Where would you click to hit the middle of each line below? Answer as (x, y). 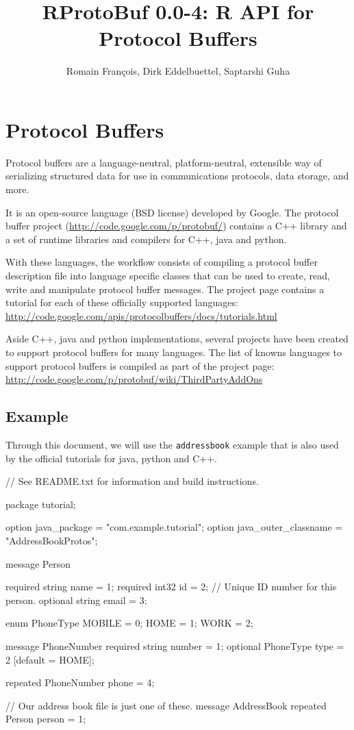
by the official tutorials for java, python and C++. (111, 458)
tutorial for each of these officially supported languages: (122, 302)
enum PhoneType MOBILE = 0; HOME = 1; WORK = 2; (129, 623)
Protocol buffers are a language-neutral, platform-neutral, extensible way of (164, 162)
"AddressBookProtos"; (52, 540)
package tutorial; (41, 504)
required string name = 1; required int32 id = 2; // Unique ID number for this (171, 587)
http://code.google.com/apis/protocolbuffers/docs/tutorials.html (141, 315)
